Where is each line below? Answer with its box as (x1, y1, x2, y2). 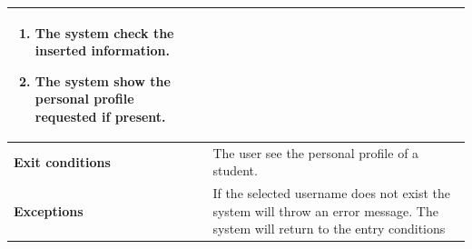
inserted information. (34, 41, 170, 60)
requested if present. (34, 106, 166, 125)
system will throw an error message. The (212, 201, 438, 220)
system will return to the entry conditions (212, 219, 446, 238)
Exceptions (14, 201, 84, 220)
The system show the (34, 71, 171, 90)
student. (212, 161, 258, 180)
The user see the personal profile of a (212, 143, 419, 162)
